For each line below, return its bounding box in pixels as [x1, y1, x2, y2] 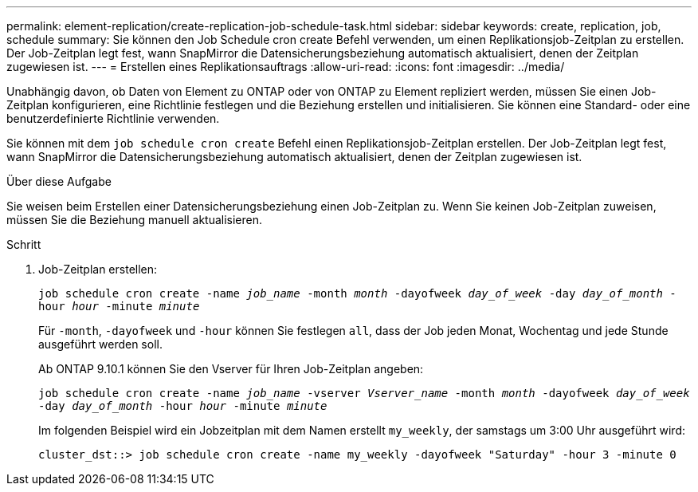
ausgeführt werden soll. [38, 337, 163, 351]
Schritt [6, 238, 41, 251]
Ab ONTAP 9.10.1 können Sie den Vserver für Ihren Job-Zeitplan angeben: [38, 362, 424, 376]
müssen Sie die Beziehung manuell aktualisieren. [6, 213, 263, 226]
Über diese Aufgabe [6, 175, 112, 188]
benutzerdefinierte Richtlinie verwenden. [6, 112, 220, 125]
